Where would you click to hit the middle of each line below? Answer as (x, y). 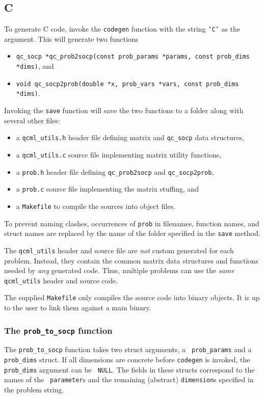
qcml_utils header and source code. (61, 280)
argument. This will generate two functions (71, 38)
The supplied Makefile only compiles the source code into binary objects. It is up (132, 297)
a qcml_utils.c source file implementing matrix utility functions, (119, 154)
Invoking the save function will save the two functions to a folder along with (124, 110)
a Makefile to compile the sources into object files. (96, 206)
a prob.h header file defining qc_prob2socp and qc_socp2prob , (115, 171)
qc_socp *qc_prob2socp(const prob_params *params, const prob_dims (133, 57)
